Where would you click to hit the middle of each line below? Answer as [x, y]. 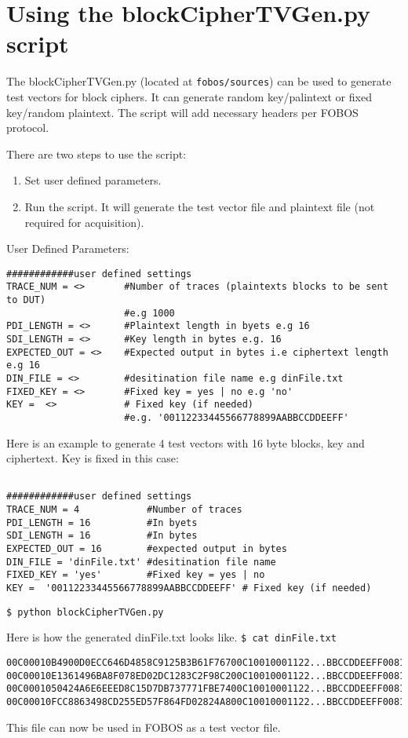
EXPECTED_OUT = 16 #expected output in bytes [147, 549]
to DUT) [26, 300]
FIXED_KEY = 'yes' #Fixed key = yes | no [136, 575]
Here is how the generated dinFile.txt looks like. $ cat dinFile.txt [171, 637]
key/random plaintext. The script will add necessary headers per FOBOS [182, 112]
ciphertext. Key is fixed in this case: [93, 458]
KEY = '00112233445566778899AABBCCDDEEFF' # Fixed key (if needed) [189, 588]
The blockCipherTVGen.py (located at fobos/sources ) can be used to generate [199, 81]
